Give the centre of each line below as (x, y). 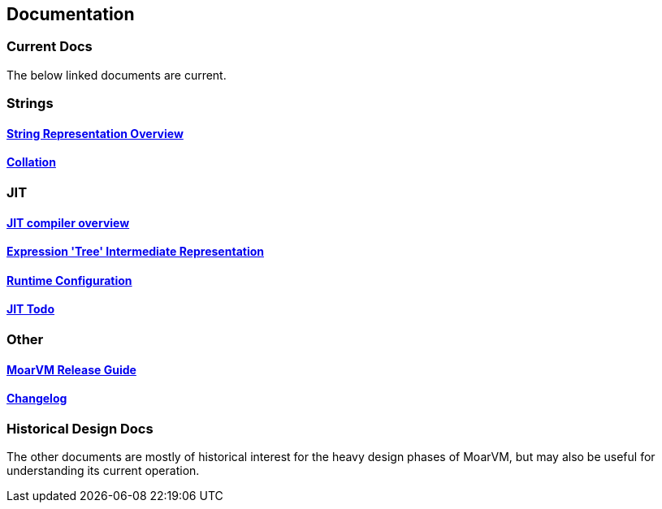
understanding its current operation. (103, 471)
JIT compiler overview (68, 222)
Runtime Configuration (69, 280)
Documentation (71, 14)
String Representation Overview (95, 133)
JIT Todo (31, 309)
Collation (31, 162)
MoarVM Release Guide (71, 369)
